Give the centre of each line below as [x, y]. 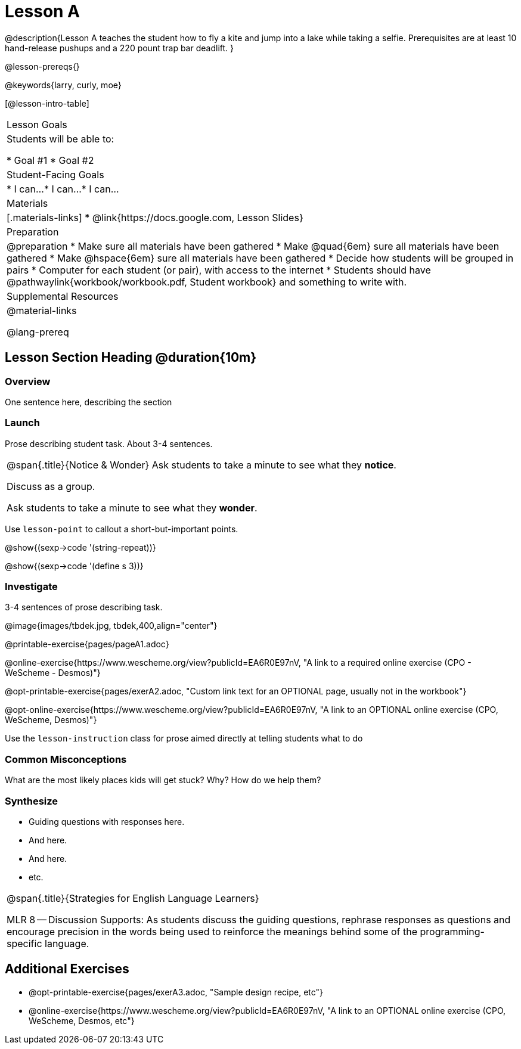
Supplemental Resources [63, 296]
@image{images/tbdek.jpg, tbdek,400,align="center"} [111, 626]
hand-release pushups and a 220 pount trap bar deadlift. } [119, 48]
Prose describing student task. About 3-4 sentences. [109, 443]
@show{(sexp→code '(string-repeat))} [80, 547]
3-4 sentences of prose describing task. [84, 607]
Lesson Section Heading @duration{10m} [131, 358]
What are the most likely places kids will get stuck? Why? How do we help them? [163, 780]
